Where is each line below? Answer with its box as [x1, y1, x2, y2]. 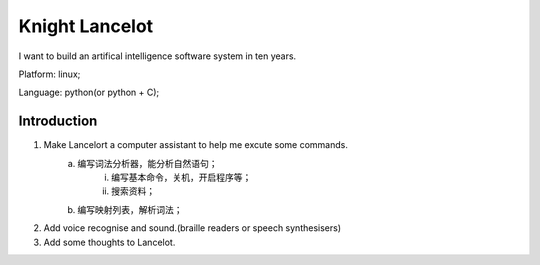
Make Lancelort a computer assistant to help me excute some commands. [43, 139, 349, 151]
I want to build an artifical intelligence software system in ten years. [18, 50, 297, 62]
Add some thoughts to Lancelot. [43, 236, 176, 248]
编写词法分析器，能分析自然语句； [77, 157, 218, 169]
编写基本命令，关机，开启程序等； [111, 171, 252, 184]
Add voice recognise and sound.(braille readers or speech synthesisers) [43, 222, 342, 234]
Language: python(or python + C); [18, 86, 160, 99]
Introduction [18, 113, 98, 130]
